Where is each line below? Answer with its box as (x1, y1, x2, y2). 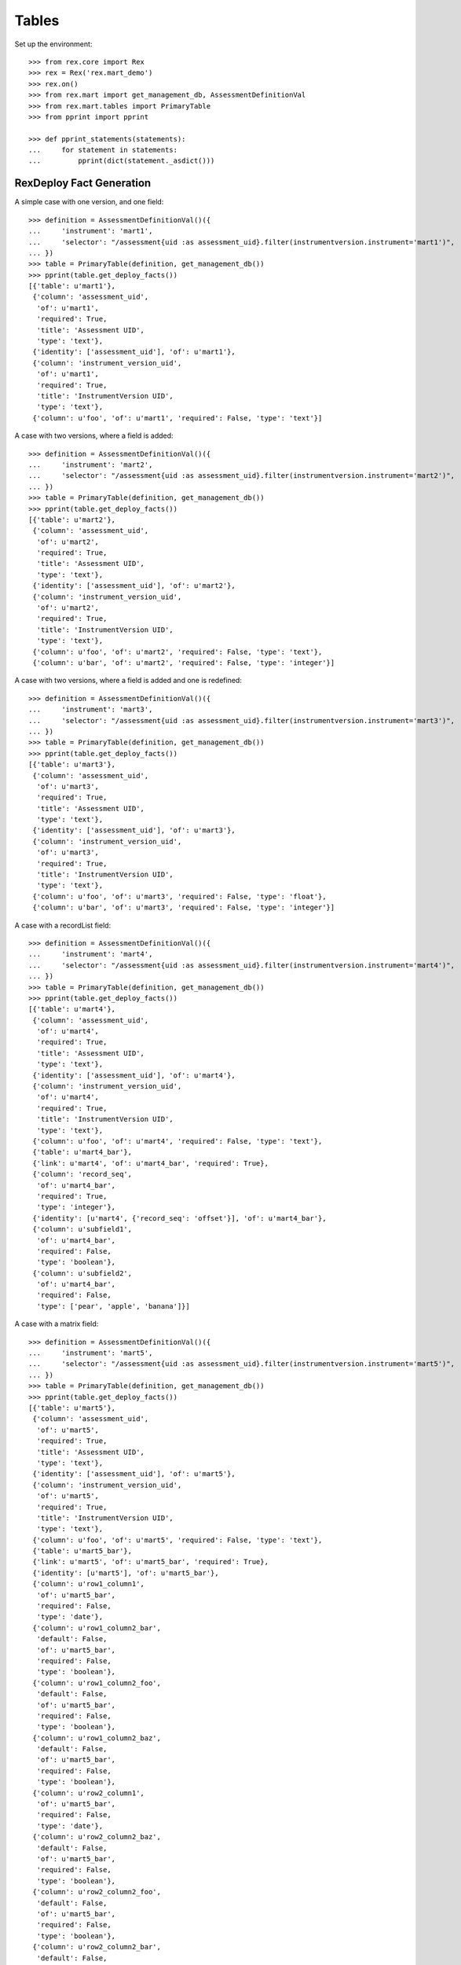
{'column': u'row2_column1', (32, 1788, 145, 1798)
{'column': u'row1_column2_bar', (32, 1623, 161, 1633)
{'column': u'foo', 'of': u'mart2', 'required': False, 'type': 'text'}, (32, 647, 323, 656)
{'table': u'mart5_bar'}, (32, 1547, 133, 1555)
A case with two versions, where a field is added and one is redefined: (14, 676, 243, 685)
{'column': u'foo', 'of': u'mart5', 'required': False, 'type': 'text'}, (32, 1535, 323, 1544)
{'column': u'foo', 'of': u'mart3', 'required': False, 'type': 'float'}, (32, 892, 327, 901)
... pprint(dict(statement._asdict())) (28, 156, 215, 165)
